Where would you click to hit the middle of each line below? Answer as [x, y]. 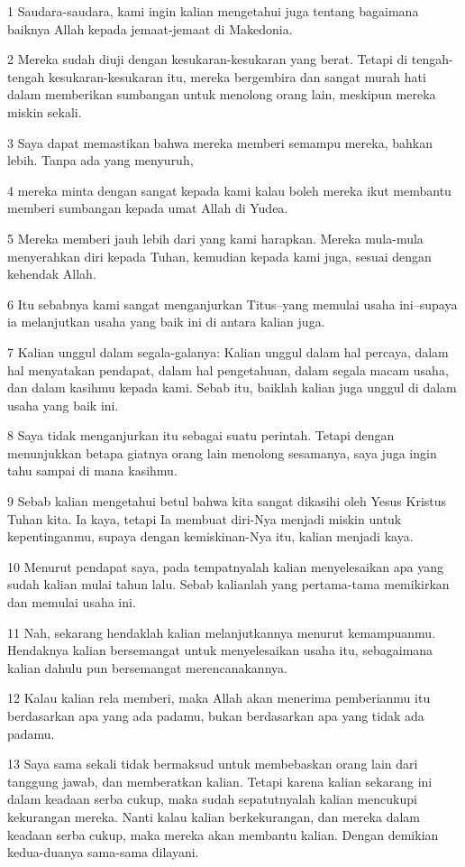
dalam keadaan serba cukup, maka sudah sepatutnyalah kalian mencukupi [212, 799]
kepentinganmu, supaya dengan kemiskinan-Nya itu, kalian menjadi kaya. [210, 536]
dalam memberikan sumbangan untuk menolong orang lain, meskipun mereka [222, 94]
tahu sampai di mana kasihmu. [92, 470]
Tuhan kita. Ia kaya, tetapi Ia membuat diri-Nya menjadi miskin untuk [205, 518]
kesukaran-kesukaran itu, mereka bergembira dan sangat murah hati [237, 76]
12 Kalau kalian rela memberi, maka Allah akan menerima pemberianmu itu [219, 698]
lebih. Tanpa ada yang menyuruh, [100, 160]
